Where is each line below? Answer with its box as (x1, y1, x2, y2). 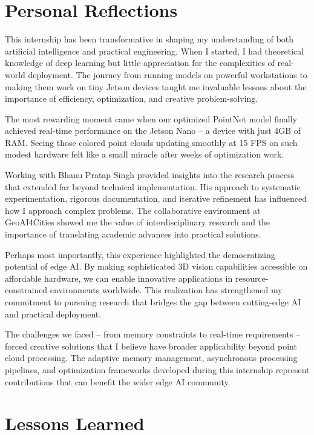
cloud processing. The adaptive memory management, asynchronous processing (5, 351, 298, 364)
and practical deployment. (5, 307, 102, 320)
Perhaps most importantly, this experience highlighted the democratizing (5, 248, 275, 261)
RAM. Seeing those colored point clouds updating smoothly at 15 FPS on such (5, 136, 298, 148)
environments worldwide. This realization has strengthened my (50, 284, 283, 296)
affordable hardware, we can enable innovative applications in (5, 271, 233, 284)
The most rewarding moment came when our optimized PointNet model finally (5, 112, 297, 125)
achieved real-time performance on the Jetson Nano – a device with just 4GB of (5, 124, 301, 137)
